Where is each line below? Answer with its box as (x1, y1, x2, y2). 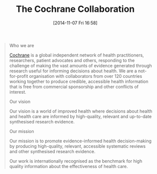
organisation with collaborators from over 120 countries (29, 73, 142, 79)
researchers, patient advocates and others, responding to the (9, 57, 135, 63)
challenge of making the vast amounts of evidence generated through (9, 62, 152, 68)
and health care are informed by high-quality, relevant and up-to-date (9, 113, 152, 119)
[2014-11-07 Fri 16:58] (53, 20, 98, 26)
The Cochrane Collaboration (16, 3, 135, 15)
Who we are (9, 42, 34, 48)
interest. (9, 89, 27, 95)
